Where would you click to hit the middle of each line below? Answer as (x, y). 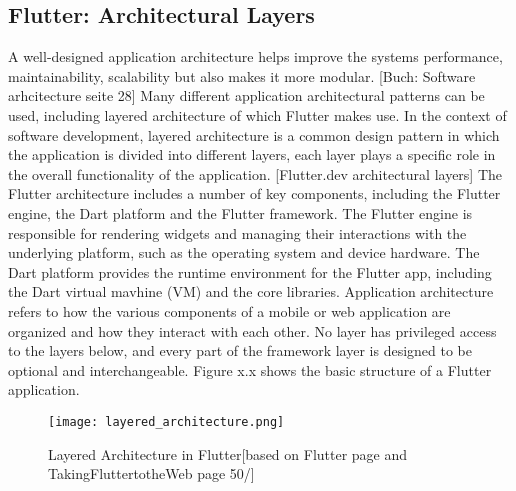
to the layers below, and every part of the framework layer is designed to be (240, 350)
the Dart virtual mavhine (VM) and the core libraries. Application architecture (251, 291)
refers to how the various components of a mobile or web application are (229, 310)
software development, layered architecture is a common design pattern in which (254, 134)
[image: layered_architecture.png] (166, 421)
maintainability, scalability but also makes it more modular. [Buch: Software (242, 75)
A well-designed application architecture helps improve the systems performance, (255, 56)
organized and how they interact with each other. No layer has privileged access (252, 330)
